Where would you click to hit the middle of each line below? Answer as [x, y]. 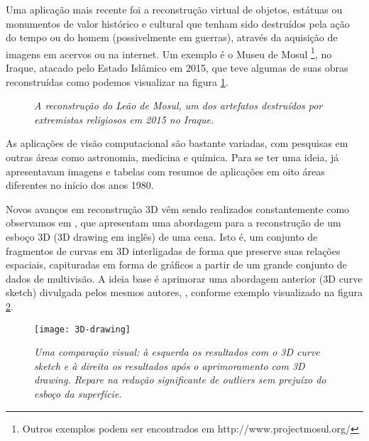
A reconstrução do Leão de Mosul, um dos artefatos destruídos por [178, 105]
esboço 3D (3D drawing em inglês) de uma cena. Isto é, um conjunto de [162, 236]
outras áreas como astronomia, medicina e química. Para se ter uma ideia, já [172, 157]
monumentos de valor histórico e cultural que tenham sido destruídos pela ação [178, 23]
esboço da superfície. [78, 393]
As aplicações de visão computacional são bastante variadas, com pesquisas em [177, 143]
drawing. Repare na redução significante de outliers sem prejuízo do [180, 380]
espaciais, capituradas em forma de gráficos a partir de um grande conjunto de [176, 265]
